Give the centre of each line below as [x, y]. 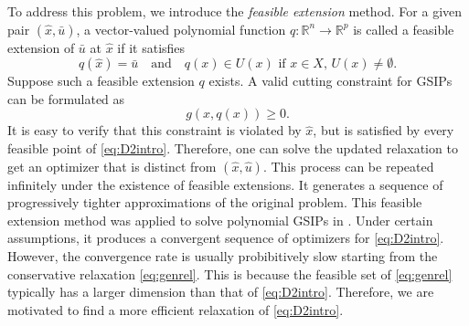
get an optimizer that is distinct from [112, 166]
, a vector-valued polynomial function [181, 29]
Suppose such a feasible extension [101, 81]
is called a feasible [404, 29]
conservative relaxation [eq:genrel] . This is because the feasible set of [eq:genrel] [230, 273]
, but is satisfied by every [384, 130]
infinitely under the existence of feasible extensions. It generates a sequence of [225, 184]
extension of [41, 47]
